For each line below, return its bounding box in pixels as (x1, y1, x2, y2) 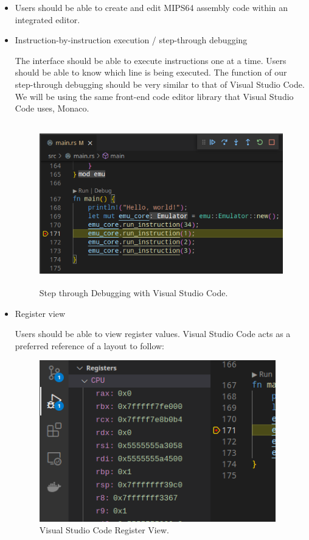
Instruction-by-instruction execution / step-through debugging (15, 34, 248, 46)
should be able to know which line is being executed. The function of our (15, 66, 287, 79)
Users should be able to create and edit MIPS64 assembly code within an (15, 1, 288, 13)
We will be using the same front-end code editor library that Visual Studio (15, 90, 294, 102)
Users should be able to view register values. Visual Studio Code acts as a (15, 327, 291, 340)
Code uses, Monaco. (15, 102, 89, 115)
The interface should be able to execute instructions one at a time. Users (15, 54, 286, 66)
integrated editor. (15, 13, 80, 26)
